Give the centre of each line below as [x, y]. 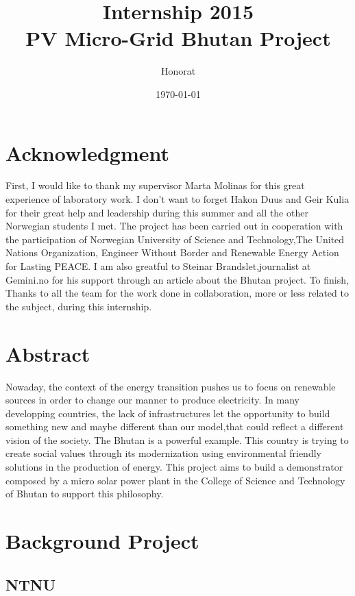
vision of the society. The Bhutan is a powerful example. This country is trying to [177, 439]
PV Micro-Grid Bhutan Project [178, 38]
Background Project [102, 541]
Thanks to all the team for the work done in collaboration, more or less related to [177, 293]
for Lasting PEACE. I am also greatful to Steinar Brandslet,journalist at [158, 266]
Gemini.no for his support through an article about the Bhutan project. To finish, [177, 279]
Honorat [178, 71]
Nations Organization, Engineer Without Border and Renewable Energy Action [172, 252]
